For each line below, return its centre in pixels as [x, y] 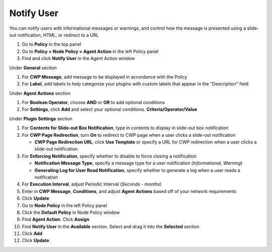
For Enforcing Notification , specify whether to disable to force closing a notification [109, 156]
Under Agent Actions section [40, 93]
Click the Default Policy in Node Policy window [71, 212]
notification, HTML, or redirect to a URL [58, 35]
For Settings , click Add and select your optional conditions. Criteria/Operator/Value [110, 109]
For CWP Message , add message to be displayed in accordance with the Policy [105, 77]
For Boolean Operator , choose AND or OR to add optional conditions [93, 103]
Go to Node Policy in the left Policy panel [65, 205]
